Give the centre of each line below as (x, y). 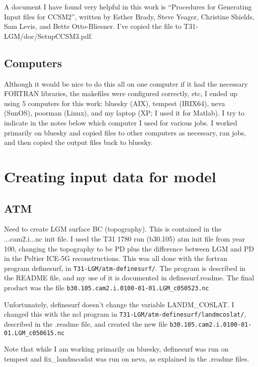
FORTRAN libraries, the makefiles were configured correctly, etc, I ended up (121, 93)
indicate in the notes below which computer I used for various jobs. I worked (121, 122)
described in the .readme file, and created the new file (86, 323)
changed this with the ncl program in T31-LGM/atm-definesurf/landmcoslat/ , (125, 314)
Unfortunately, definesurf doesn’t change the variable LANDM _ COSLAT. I (119, 304)
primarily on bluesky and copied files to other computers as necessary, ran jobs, (125, 132)
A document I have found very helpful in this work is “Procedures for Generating (128, 6)
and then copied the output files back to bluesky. (79, 142)
